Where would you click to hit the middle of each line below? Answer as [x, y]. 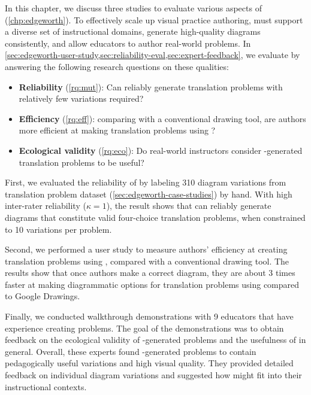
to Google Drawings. [43, 296]
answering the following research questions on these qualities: [117, 66]
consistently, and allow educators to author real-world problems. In [128, 43]
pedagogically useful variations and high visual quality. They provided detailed [149, 363]
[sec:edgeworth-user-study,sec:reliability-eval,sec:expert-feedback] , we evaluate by [153, 55]
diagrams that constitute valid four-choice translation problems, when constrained [155, 217]
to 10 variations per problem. [58, 229]
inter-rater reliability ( [46, 206]
